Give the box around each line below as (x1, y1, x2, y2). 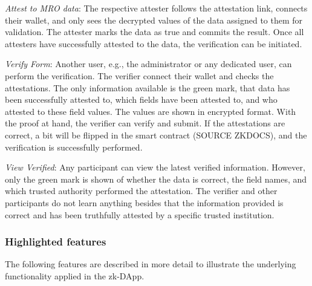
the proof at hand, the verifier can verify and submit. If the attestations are (5, 117, 285, 129)
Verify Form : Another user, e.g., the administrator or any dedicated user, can (5, 57, 292, 70)
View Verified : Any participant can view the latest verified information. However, (5, 161, 305, 174)
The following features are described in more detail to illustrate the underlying (5, 258, 296, 270)
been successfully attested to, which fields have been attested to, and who (5, 93, 278, 106)
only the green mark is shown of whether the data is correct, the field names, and (5, 172, 307, 185)
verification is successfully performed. (5, 140, 143, 153)
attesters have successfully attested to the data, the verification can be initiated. (5, 37, 302, 50)
